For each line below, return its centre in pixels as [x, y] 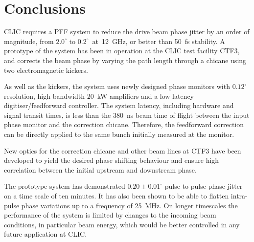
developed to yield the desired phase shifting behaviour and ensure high [112, 160]
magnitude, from [29, 41]
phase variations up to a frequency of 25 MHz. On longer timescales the [129, 205]
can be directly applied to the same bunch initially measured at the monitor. [119, 134]
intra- [239, 196]
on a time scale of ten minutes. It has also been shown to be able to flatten [116, 196]
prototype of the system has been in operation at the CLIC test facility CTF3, [122, 51]
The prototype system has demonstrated [65, 186]
